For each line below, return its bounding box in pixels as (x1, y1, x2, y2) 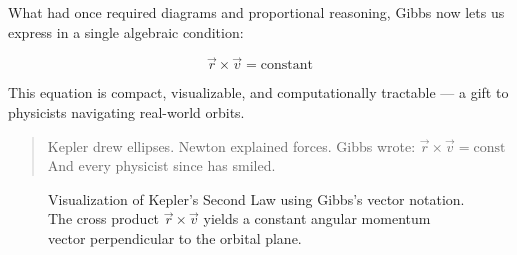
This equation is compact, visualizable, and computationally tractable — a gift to (8, 82, 509, 103)
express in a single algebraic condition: (8, 21, 244, 42)
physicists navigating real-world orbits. (8, 102, 245, 122)
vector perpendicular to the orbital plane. (48, 227, 302, 248)
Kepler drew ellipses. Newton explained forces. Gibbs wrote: (47, 135, 416, 156)
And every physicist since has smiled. (47, 155, 276, 176)
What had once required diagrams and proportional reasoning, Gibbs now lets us (8, 2, 505, 22)
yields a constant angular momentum (203, 208, 431, 229)
